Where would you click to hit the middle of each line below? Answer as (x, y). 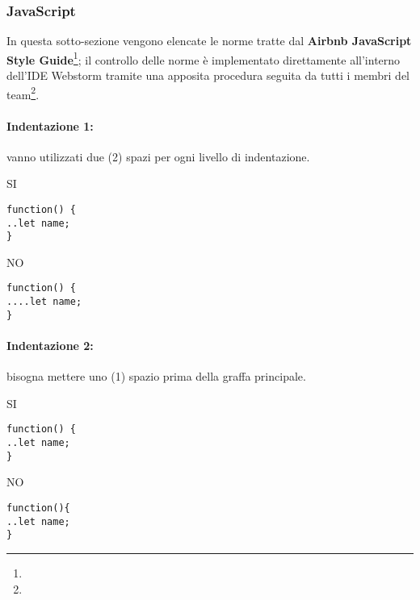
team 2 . (23, 93)
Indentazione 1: (50, 125)
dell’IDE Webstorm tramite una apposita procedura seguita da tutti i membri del (208, 75)
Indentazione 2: (50, 346)
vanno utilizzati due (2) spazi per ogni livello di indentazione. (158, 156)
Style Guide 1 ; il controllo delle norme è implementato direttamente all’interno (204, 58)
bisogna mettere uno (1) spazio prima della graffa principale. (156, 376)
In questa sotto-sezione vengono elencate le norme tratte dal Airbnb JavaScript (209, 41)
